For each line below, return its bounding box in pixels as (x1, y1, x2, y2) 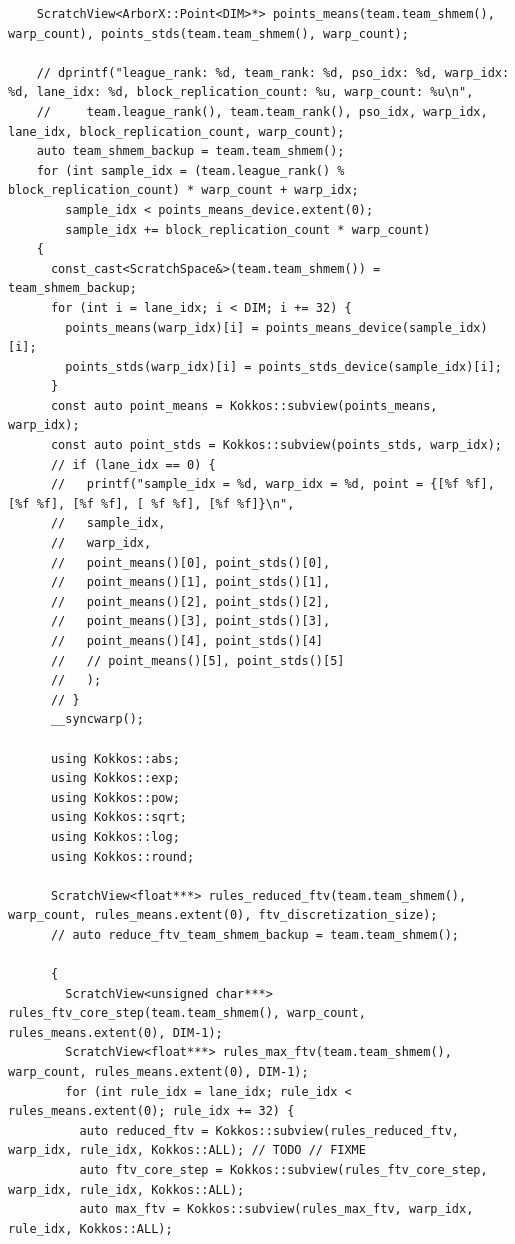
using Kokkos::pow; (50, 790, 180, 805)
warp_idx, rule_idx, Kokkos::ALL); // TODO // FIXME (8, 1143, 366, 1158)
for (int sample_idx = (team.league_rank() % (36, 163, 345, 178)
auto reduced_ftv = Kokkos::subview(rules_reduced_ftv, (79, 1123, 460, 1138)
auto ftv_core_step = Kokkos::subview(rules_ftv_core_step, (79, 1163, 488, 1178)
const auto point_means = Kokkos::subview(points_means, (50, 398, 438, 413)
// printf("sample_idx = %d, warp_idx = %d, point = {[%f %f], (50, 477, 495, 492)
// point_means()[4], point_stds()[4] (50, 634, 323, 648)
